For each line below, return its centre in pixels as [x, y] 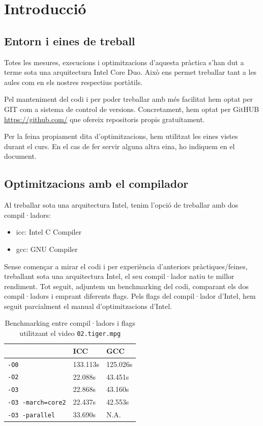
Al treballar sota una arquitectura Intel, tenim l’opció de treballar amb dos [121, 205]
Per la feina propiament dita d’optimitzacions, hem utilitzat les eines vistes [121, 136]
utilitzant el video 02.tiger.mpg [70, 333]
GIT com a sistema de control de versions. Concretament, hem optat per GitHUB [132, 109]
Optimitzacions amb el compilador [96, 183]
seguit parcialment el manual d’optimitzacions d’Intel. [88, 306]
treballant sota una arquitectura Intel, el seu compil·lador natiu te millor [119, 276]
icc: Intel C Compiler [49, 232]
